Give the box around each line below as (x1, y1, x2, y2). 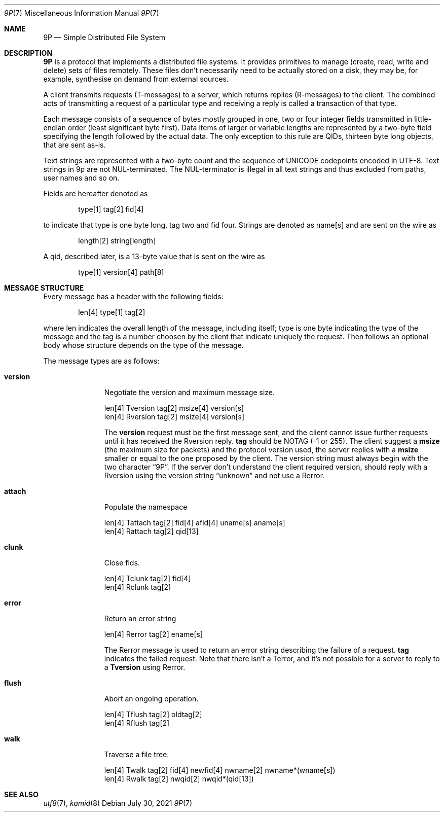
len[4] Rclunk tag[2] (104, 583, 171, 591)
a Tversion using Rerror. (104, 663, 186, 671)
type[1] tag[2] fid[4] (78, 205, 144, 214)
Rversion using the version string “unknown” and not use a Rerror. (104, 471, 325, 480)
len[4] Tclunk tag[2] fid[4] (104, 574, 191, 583)
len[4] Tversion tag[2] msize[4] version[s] (104, 404, 244, 412)
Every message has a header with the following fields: (43, 292, 224, 301)
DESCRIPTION (4, 49, 53, 57)
